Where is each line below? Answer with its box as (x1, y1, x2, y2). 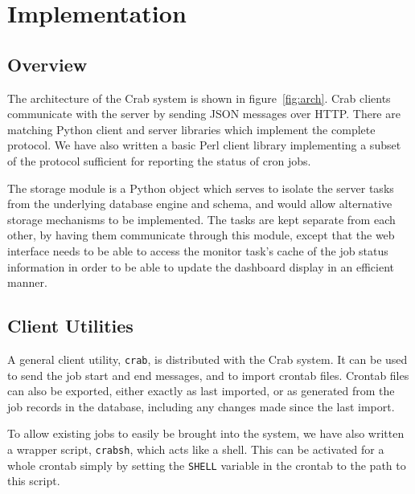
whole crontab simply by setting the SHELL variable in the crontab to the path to (7, 456, 406, 473)
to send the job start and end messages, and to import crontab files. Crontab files (7, 366, 409, 383)
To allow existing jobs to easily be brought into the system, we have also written (7, 425, 405, 442)
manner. (7, 274, 47, 291)
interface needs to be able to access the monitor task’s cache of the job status (7, 242, 388, 259)
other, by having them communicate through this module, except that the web (7, 227, 395, 243)
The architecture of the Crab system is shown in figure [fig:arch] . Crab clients (7, 89, 391, 106)
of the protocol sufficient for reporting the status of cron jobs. (7, 152, 311, 169)
